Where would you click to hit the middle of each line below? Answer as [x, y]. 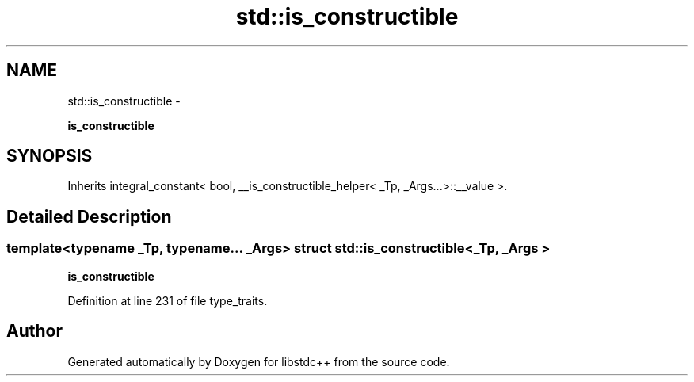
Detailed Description [89, 216]
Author [34, 331]
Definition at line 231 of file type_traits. [168, 300]
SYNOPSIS [50, 156]
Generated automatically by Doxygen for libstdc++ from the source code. [259, 361]
